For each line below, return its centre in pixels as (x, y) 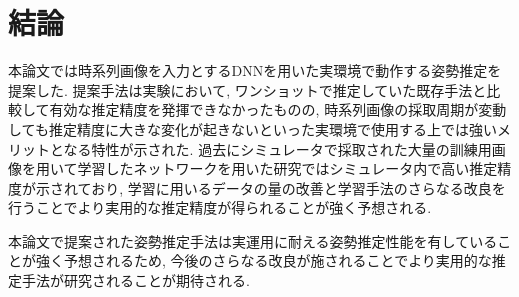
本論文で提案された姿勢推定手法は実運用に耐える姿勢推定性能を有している (253, 240)
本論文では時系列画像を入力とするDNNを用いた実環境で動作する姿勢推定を (255, 70)
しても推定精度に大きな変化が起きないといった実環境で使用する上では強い (252, 128)
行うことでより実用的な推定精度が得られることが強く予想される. (220, 207)
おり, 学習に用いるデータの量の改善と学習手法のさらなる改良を (298, 187)
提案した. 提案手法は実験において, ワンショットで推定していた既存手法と (247, 89)
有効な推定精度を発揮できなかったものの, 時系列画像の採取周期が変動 (278, 109)
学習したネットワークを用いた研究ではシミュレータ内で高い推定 (287, 168)
